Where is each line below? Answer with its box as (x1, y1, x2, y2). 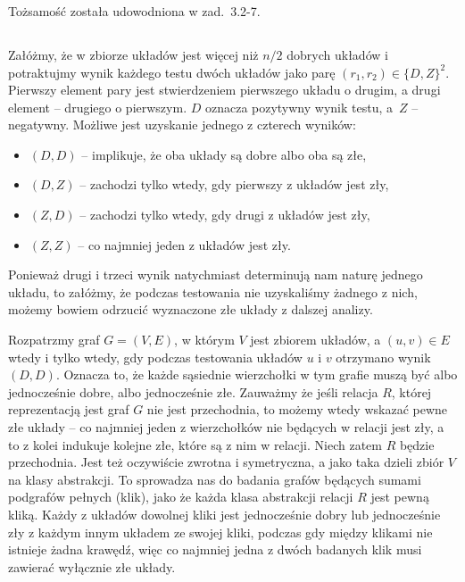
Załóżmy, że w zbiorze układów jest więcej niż (8, 45, 259, 63)
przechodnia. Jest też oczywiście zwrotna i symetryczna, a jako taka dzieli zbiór (8, 453, 444, 471)
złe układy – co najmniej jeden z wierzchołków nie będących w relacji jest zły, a (8, 418, 444, 436)
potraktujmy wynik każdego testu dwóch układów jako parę (8, 62, 336, 81)
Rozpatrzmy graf (8, 330, 100, 349)
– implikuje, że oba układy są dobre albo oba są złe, (81, 145, 367, 163)
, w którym (174, 330, 235, 349)
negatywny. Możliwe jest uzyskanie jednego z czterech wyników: (8, 115, 356, 134)
